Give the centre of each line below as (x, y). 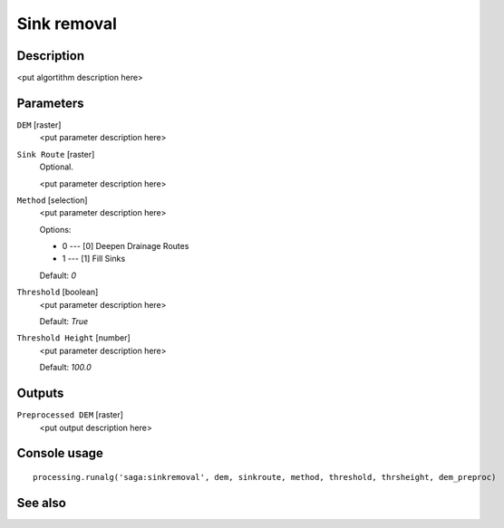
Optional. (57, 167)
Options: (55, 229)
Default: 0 (58, 275)
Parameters (50, 103)
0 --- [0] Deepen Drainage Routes (126, 246)
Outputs (40, 394)
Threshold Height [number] (73, 338)
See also (42, 503)
